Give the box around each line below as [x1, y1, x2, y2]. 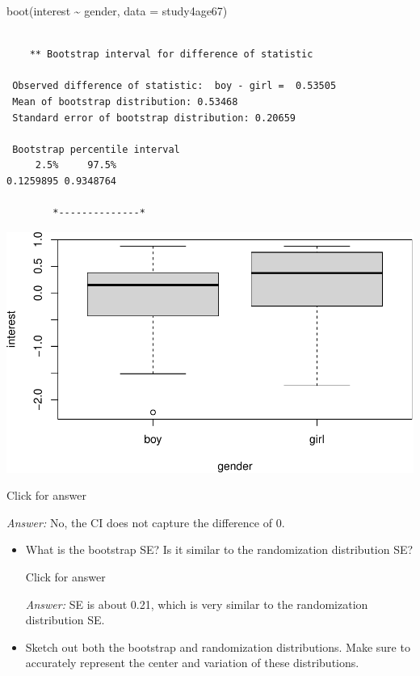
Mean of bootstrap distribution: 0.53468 [12, 95, 238, 108]
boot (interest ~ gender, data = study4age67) [6, 2, 228, 19]
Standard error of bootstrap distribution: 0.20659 [12, 112, 296, 124]
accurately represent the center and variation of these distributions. [25, 654, 359, 671]
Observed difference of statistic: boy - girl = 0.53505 [12, 80, 337, 92]
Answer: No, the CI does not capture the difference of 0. [6, 513, 285, 530]
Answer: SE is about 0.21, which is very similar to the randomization [25, 595, 368, 612]
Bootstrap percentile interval [12, 143, 180, 155]
